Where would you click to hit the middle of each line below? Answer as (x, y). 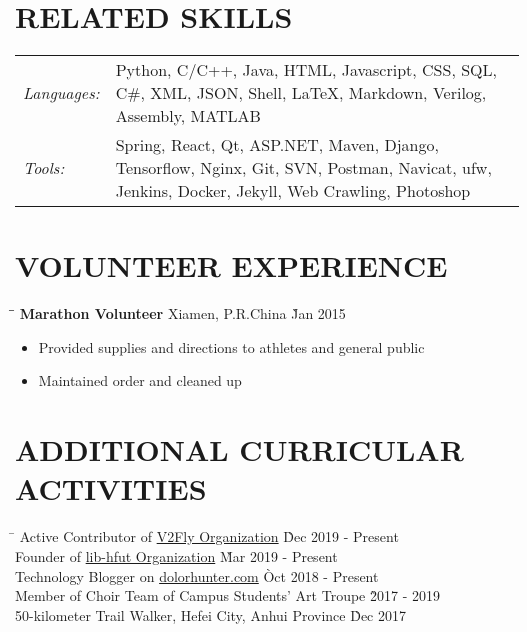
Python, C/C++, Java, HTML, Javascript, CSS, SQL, (306, 70)
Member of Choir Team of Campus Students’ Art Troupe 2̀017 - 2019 (227, 595)
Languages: (61, 93)
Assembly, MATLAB (188, 116)
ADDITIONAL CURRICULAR (239, 449)
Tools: (44, 168)
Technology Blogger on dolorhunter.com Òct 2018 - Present (197, 575)
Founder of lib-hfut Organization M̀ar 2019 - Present (176, 555)
